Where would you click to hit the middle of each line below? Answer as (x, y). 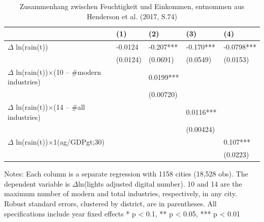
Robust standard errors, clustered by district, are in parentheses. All (110, 203)
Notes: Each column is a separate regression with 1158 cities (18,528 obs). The (126, 174)
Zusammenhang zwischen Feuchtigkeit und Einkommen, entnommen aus (132, 6)
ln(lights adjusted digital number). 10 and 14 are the (160, 183)
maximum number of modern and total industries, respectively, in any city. (121, 193)
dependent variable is (37, 183)
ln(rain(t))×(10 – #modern (59, 72)
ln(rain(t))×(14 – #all (51, 107)
